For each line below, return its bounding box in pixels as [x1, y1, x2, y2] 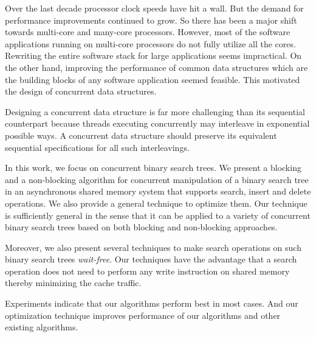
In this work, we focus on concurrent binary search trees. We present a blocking [5, 161, 301, 174]
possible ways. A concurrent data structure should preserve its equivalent [5, 128, 277, 141]
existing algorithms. [5, 321, 78, 333]
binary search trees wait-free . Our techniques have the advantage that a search [5, 253, 297, 265]
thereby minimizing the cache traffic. [5, 276, 142, 289]
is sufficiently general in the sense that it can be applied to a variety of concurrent [5, 209, 311, 221]
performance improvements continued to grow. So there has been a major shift [5, 13, 297, 26]
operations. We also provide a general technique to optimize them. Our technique [5, 196, 307, 209]
